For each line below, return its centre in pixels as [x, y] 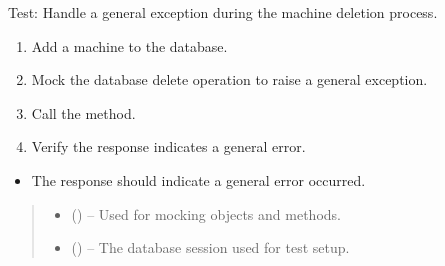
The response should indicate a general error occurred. [198, 179]
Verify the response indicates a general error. [168, 146]
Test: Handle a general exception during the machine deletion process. [223, 12]
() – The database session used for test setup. [210, 247]
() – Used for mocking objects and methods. [206, 213]
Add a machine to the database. [129, 45]
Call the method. [83, 112]
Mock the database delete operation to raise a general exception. [229, 79]
